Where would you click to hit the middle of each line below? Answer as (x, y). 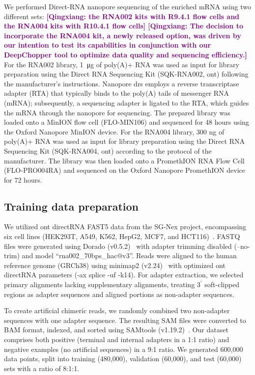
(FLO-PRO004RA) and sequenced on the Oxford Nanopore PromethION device (125, 170)
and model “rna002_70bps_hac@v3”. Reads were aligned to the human (129, 255)
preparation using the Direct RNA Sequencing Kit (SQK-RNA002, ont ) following (126, 74)
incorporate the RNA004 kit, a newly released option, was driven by (123, 35)
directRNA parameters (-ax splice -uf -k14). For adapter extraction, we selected (124, 275)
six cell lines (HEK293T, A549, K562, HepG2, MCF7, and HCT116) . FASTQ (122, 236)
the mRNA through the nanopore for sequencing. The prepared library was (117, 112)
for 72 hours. (23, 179)
